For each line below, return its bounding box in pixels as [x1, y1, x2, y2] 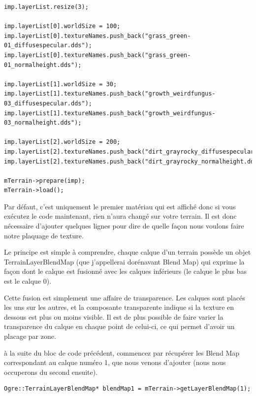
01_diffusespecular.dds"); [4, 42, 92, 49]
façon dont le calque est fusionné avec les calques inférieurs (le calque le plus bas [4, 266, 247, 276]
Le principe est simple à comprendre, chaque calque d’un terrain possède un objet [4, 247, 251, 257]
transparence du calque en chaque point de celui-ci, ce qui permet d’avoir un [4, 321, 235, 331]
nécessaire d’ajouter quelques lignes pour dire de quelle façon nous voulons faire [4, 221, 244, 231]
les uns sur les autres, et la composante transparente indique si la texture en [4, 302, 234, 312]
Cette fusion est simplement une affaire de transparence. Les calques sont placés [4, 292, 245, 302]
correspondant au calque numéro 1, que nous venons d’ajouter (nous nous [4, 357, 226, 367]
